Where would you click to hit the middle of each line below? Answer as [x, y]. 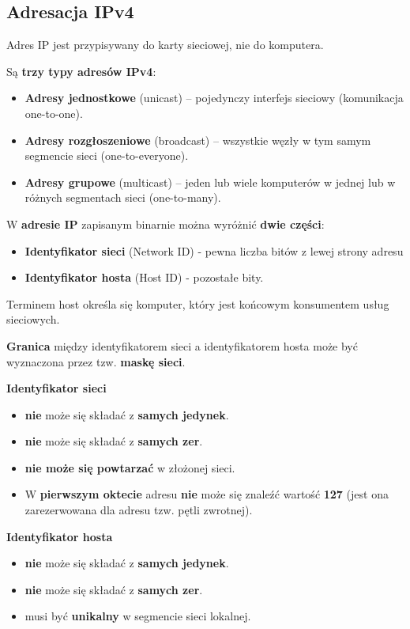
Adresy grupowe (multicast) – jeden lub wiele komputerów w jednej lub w [210, 182]
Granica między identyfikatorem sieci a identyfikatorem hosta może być [182, 345]
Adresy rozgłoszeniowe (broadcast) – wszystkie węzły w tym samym [198, 140]
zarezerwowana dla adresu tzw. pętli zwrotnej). [139, 510]
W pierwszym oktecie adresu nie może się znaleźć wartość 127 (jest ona [207, 494]
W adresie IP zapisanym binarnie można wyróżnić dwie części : [166, 224]
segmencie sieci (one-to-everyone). [107, 155]
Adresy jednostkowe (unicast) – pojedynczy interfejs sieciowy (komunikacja [214, 98]
